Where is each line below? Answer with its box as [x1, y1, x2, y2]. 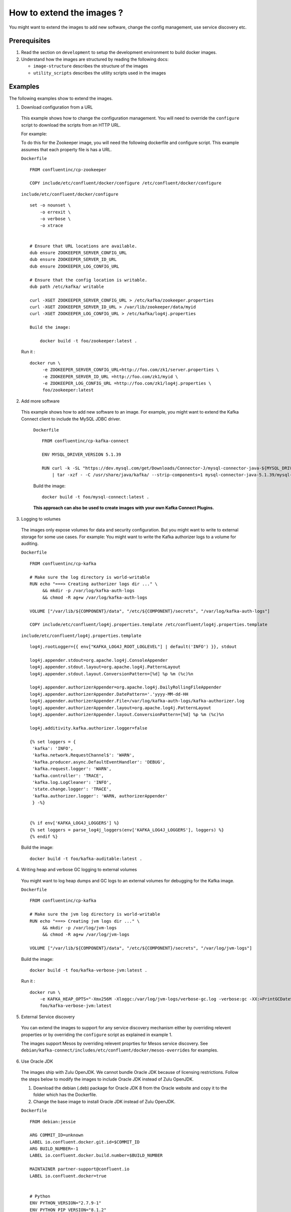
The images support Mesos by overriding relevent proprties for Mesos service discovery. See [21, 1040, 208, 1047]
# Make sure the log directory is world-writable [30, 574, 150, 580]
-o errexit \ [39, 209, 71, 215]
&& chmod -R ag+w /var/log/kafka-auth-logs [42, 594, 147, 600]
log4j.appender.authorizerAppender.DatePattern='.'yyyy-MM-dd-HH [30, 691, 189, 697]
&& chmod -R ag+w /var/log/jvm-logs [42, 932, 129, 938]
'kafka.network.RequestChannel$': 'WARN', [32, 752, 135, 758]
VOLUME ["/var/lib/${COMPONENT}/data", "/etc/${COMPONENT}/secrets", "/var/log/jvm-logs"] [30, 945, 252, 951]
